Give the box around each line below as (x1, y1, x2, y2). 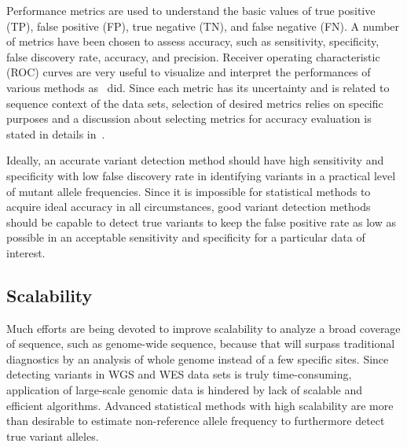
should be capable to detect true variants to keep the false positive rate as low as (6, 213, 396, 230)
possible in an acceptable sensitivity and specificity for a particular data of (6, 229, 365, 246)
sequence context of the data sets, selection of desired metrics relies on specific (6, 94, 383, 111)
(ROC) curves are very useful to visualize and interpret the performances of (6, 64, 371, 80)
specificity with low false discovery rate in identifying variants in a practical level (6, 167, 396, 183)
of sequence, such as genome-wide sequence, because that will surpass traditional (6, 335, 395, 352)
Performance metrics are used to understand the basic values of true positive (6, 2, 376, 18)
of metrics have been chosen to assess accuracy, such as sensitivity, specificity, (6, 33, 379, 50)
